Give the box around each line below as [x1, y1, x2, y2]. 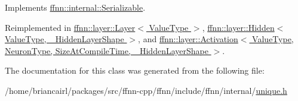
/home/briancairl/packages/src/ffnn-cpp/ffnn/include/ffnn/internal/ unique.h [5, 84, 287, 96]
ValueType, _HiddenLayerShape [5, 33, 124, 45]
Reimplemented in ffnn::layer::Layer [5, 21, 136, 33]
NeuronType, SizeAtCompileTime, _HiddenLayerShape [5, 44, 208, 56]
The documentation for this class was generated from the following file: [5, 64, 265, 77]
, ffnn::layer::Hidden [202, 21, 275, 33]
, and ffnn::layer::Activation [138, 33, 238, 45]
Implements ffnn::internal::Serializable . [5, 1, 146, 13]
